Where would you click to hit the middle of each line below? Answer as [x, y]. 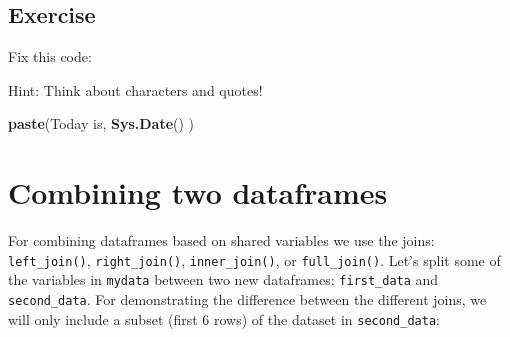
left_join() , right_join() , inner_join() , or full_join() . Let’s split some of [254, 259]
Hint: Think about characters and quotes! [135, 89]
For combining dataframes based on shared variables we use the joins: [221, 240]
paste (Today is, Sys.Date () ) [101, 123]
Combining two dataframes [198, 192]
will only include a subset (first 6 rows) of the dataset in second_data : [224, 318]
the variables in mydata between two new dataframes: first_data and [223, 279]
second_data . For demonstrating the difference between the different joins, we [247, 299]
